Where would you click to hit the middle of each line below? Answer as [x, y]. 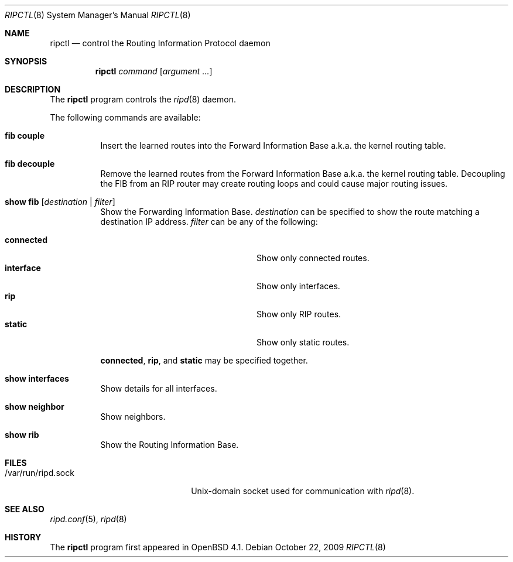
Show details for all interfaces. [159, 388]
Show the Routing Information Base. [170, 445]
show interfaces [37, 378]
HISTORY [23, 537]
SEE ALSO [25, 509]
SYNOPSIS [26, 61]
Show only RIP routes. [299, 314]
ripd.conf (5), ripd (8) [88, 519]
